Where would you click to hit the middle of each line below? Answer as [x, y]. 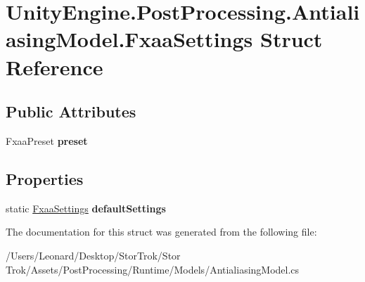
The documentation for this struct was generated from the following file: [161, 232]
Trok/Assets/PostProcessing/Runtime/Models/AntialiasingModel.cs [153, 269]
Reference [55, 66]
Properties [45, 178]
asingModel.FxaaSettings [129, 39]
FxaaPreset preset [47, 140]
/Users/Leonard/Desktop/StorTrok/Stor [93, 255]
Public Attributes [71, 111]
